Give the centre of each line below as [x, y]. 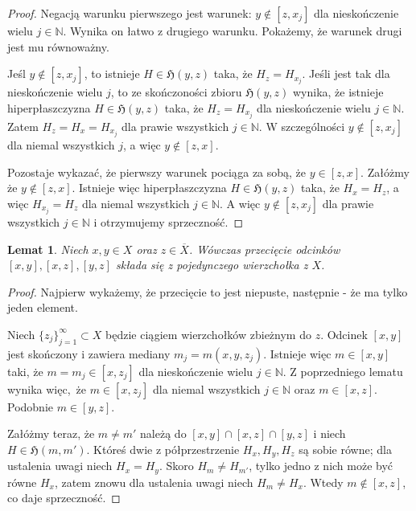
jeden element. [43, 307]
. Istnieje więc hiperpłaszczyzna [149, 188]
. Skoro [176, 466]
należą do [163, 433]
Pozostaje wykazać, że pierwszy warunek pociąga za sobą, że [157, 172]
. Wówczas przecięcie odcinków [264, 249]
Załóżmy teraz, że [51, 433]
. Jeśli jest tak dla [346, 74]
